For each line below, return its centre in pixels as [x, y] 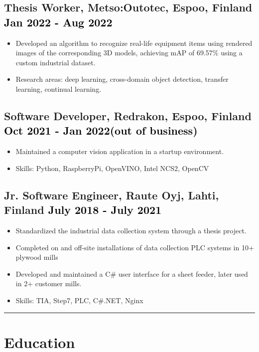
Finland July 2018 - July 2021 [83, 210]
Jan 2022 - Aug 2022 [58, 22]
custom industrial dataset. [56, 62]
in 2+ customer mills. [49, 283]
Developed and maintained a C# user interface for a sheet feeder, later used [132, 273]
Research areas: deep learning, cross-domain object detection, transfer [122, 79]
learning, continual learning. [59, 88]
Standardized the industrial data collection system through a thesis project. [131, 230]
